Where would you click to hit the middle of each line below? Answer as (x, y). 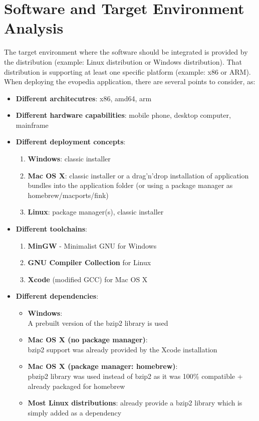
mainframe (32, 125)
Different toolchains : (51, 229)
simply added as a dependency (75, 412)
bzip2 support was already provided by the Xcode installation (122, 349)
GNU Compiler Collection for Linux (89, 262)
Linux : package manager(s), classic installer (96, 212)
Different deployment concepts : (71, 142)
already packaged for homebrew (76, 386)
